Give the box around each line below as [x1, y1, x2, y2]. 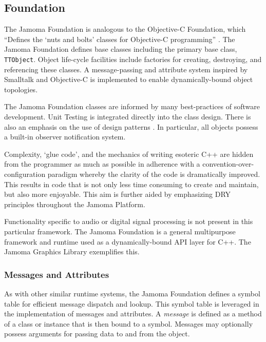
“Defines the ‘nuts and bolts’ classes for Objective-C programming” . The [4, 33, 235, 44]
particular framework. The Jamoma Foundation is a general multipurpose [4, 226, 236, 236]
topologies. [4, 84, 38, 94]
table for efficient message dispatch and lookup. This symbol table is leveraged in [4, 298, 259, 309]
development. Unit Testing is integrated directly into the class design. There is [4, 111, 251, 122]
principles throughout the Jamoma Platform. [4, 198, 145, 209]
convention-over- [202, 158, 254, 169]
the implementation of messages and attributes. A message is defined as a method [4, 308, 262, 319]
